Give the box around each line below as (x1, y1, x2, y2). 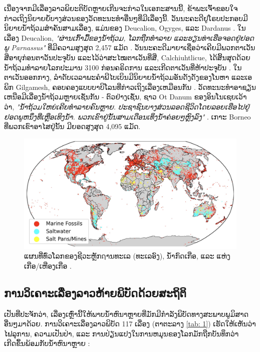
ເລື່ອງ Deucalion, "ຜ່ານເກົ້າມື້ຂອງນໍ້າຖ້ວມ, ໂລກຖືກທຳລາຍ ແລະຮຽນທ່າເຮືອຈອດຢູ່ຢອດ (4, 32, 254, 43)
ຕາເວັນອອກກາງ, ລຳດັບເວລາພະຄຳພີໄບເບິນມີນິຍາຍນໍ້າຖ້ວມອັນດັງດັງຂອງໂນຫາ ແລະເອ (4, 72, 252, 82)
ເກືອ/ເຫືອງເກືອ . (24, 260, 72, 271)
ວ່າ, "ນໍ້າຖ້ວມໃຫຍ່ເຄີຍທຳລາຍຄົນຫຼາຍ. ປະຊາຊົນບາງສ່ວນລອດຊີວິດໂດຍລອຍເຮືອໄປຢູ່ (4, 101, 249, 111)
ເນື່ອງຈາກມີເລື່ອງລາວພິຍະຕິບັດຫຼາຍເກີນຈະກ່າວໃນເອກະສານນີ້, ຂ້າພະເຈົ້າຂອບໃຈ (4, 3, 238, 13)
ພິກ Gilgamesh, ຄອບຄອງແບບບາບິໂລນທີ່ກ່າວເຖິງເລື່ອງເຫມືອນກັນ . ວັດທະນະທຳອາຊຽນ (4, 81, 256, 92)
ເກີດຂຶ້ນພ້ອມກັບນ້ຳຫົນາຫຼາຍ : (4, 338, 90, 348)
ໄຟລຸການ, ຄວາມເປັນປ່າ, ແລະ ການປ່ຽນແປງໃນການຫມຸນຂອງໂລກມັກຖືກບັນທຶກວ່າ (4, 328, 239, 338)
